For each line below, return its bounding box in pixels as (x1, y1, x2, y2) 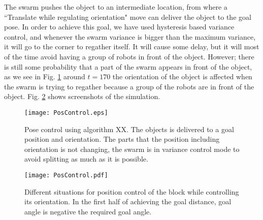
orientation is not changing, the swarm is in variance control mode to (24, 143, 240, 154)
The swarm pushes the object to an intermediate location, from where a (4, 2, 227, 12)
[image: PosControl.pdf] (24, 171, 108, 179)
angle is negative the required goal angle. (24, 206, 152, 216)
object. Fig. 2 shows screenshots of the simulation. (4, 91, 160, 102)
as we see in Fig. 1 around (4, 71, 85, 82)
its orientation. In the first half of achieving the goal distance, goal (24, 196, 232, 207)
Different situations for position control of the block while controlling (24, 186, 239, 197)
